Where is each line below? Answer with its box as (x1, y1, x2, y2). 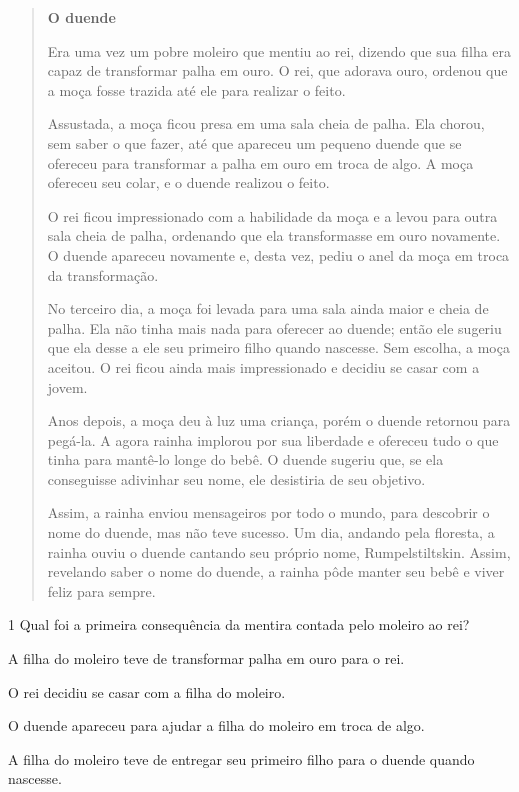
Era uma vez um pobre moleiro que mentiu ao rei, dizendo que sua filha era (47, 40, 512, 61)
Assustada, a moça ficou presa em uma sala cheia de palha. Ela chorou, (47, 113, 485, 134)
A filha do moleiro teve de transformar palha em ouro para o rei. (8, 648, 405, 669)
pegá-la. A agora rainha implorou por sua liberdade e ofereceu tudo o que (47, 429, 499, 450)
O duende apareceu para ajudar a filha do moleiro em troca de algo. (8, 715, 425, 736)
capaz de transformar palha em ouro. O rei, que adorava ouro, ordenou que (47, 60, 508, 81)
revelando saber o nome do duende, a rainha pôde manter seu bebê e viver (47, 561, 505, 582)
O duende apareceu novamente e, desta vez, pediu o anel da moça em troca (47, 244, 510, 265)
